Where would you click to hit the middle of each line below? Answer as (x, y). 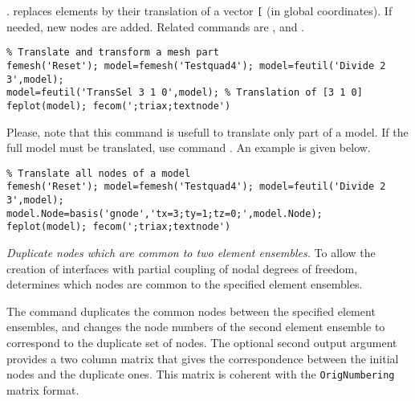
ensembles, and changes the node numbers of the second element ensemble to (196, 327)
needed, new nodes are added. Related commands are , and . (156, 26)
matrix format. (43, 389)
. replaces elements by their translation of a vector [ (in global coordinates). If (199, 10)
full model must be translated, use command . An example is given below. (189, 147)
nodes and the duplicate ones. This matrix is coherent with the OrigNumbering (201, 374)
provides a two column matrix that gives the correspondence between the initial (203, 358)
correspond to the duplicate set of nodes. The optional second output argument (202, 342)
